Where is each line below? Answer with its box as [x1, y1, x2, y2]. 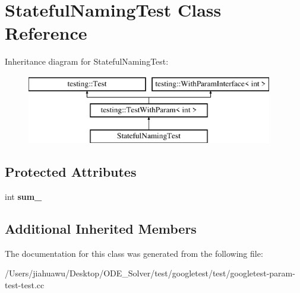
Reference [5, 21, 87, 45]
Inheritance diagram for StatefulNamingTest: [5, 55, 169, 68]
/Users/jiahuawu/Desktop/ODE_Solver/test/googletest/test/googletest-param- [5, 267, 295, 279]
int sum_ [5, 190, 42, 203]
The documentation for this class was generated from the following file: [5, 247, 263, 259]
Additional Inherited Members [5, 219, 197, 238]
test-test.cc [5, 279, 45, 291]
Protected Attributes [5, 163, 137, 181]
